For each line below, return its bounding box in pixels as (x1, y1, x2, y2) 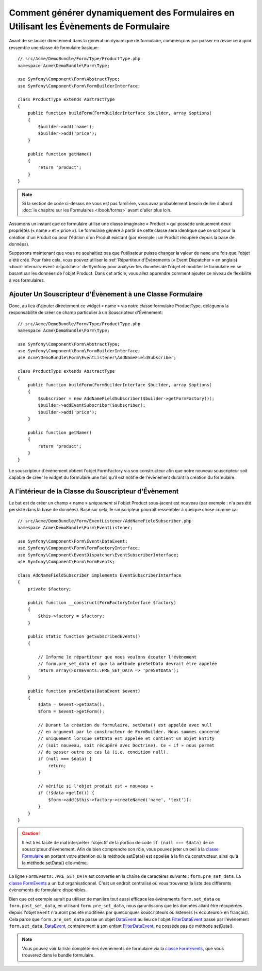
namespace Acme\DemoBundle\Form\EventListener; (17, 525, 133, 531)
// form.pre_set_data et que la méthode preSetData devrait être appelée (38, 661, 217, 667)
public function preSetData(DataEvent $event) (27, 688, 141, 694)
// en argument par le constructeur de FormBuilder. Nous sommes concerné (38, 729, 220, 734)
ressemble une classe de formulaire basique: (9, 44, 99, 51)
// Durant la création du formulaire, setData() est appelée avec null (38, 722, 212, 728)
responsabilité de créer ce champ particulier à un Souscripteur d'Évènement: (9, 310, 163, 315)
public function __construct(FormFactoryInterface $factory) (27, 600, 177, 605)
